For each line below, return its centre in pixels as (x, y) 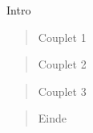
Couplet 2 (62, 64)
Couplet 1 (62, 37)
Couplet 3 (62, 91)
